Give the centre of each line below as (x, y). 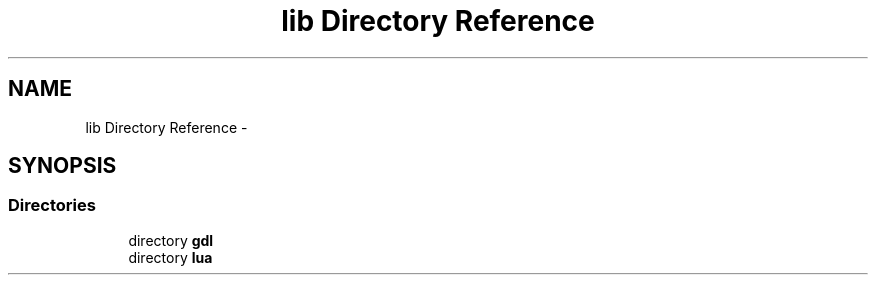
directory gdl (171, 240)
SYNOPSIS (62, 166)
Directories (52, 205)
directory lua (170, 257)
